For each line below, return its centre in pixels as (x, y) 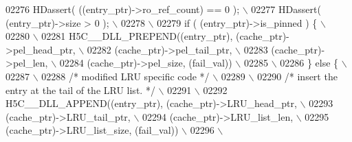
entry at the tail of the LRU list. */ (80, 90)
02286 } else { (309, 63)
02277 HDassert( (286, 9)
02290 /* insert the (297, 76)
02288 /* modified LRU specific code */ (125, 76)
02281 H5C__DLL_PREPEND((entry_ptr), (137, 36)
